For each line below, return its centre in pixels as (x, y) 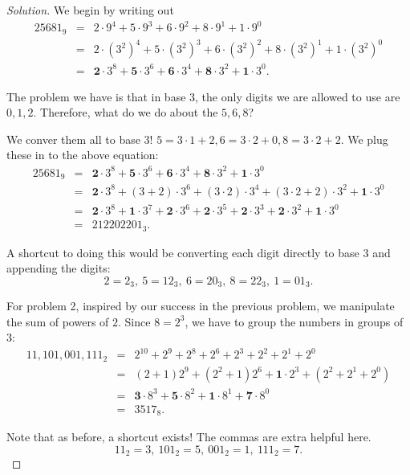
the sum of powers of (58, 321)
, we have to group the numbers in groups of (294, 321)
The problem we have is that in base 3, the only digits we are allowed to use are (203, 96)
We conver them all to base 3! (80, 139)
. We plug (364, 139)
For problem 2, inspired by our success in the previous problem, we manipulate (201, 306)
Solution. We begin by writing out (90, 10)
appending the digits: (59, 268)
